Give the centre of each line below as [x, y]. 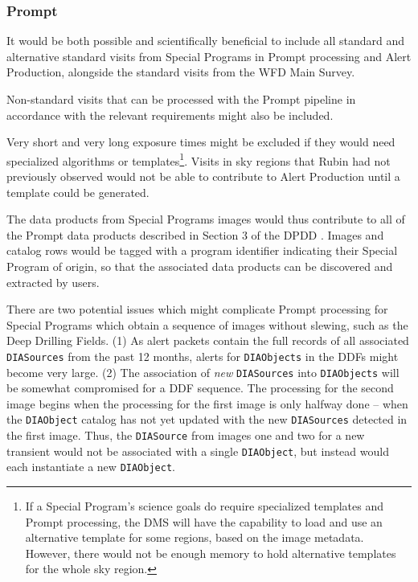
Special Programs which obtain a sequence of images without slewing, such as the [207, 324]
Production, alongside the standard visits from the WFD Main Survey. [181, 72]
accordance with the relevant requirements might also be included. [170, 115]
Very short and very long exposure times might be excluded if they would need [201, 142]
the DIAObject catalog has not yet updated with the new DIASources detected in [207, 419]
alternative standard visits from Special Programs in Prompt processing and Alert [209, 56]
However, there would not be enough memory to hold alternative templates [211, 553]
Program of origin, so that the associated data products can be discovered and [200, 266]
